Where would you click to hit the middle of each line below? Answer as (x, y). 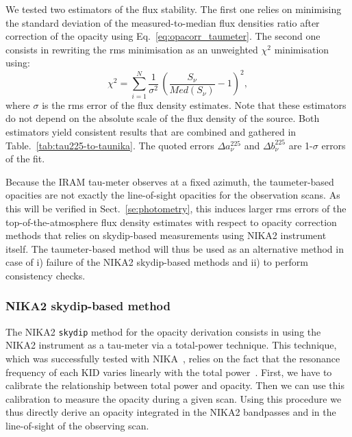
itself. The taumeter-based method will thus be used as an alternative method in (175, 248)
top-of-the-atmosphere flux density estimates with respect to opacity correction (171, 222)
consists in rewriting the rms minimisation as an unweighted (132, 49)
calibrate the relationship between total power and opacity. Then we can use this (175, 385)
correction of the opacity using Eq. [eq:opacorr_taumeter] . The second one (163, 36)
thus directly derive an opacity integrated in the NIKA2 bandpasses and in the (171, 412)
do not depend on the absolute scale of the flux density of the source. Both (163, 118)
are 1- (301, 145)
